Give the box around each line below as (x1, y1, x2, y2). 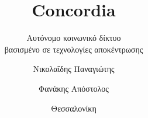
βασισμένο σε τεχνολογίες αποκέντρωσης (4, 43, 143, 55)
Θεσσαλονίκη (51, 102, 97, 114)
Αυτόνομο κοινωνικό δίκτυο (26, 32, 121, 44)
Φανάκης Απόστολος (39, 82, 109, 94)
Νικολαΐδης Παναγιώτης (33, 63, 115, 75)
